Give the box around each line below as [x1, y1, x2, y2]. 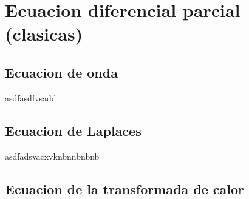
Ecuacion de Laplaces [5, 121, 142, 140]
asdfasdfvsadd [5, 91, 56, 104]
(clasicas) [5, 21, 83, 46]
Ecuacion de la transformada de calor [5, 179, 244, 198]
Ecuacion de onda [5, 62, 118, 81]
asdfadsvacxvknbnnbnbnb [5, 149, 100, 162]
